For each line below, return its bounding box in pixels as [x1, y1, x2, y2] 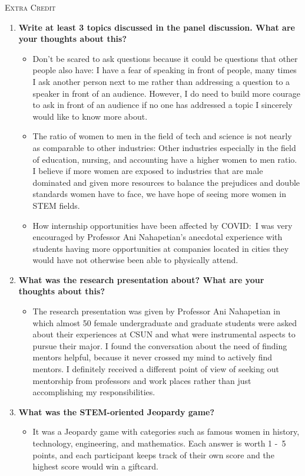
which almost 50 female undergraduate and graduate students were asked [32, 316, 297, 329]
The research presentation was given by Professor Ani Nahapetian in [32, 305, 280, 317]
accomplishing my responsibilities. [32, 386, 155, 398]
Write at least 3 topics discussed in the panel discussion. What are [18, 21, 295, 33]
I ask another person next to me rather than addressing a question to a [32, 75, 290, 87]
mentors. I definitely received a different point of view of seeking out [32, 363, 279, 375]
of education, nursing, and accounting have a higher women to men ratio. [32, 153, 297, 165]
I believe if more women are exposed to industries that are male [32, 165, 263, 177]
